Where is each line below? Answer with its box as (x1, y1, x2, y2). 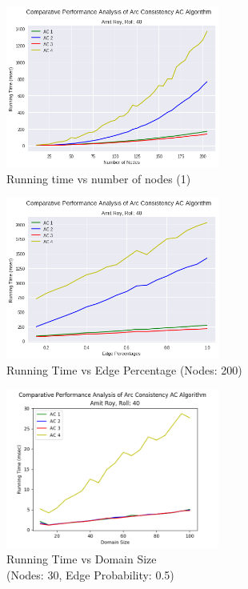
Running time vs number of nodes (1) (6, 170, 191, 186)
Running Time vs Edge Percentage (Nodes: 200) (6, 361, 242, 378)
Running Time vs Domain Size (6, 551, 157, 567)
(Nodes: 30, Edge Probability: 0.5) (6, 567, 174, 583)
